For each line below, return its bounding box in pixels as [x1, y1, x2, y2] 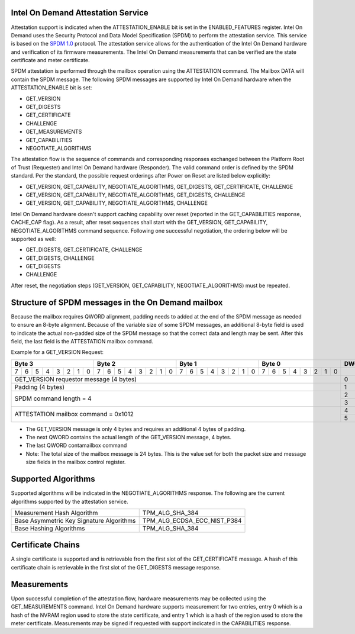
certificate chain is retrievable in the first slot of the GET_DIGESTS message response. [11, 564, 221, 571]
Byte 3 [14, 359, 34, 368]
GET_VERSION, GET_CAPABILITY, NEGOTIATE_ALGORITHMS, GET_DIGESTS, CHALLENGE [25, 191, 246, 198]
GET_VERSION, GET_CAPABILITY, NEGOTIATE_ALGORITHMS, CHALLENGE [25, 199, 208, 207]
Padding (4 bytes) [14, 382, 65, 391]
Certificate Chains [11, 540, 80, 550]
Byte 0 [262, 359, 281, 368]
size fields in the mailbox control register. [25, 459, 126, 466]
